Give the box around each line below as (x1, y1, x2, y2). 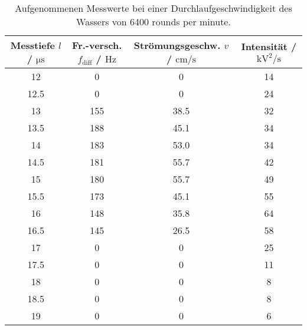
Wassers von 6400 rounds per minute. (76, 15, 231, 28)
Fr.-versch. (72, 38, 122, 52)
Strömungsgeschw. (133, 38, 221, 52)
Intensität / (241, 39, 297, 53)
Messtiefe (10, 38, 55, 52)
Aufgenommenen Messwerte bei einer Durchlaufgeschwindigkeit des (15, 1, 292, 15)
